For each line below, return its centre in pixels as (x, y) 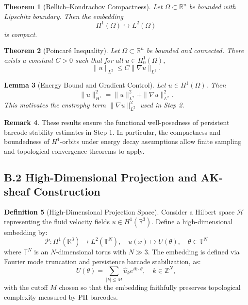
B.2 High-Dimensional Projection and (100, 177)
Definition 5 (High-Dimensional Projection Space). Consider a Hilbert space (119, 211)
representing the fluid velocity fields (57, 221)
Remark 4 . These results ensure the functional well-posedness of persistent (117, 122)
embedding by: (26, 232)
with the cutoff (26, 287)
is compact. (21, 34)
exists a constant (29, 60)
